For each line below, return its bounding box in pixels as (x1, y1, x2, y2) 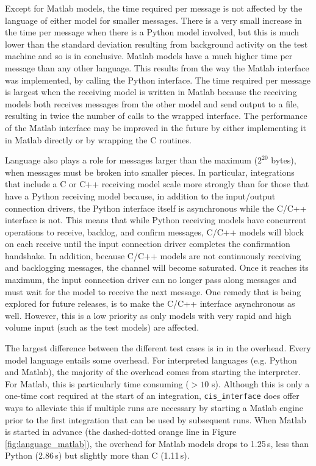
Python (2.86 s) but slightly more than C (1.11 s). (5, 449, 190, 462)
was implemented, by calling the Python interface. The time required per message (5, 73, 311, 86)
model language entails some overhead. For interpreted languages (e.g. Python (5, 353, 297, 366)
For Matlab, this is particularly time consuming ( (5, 377, 189, 390)
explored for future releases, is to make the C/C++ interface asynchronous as (5, 297, 295, 310)
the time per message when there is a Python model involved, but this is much (5, 26, 300, 38)
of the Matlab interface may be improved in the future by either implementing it (5, 121, 307, 134)
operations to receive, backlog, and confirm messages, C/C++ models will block (5, 225, 304, 238)
